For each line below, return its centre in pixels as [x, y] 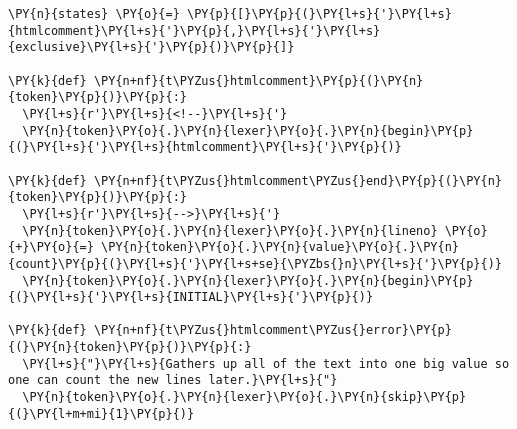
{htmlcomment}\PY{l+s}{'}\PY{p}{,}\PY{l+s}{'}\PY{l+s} [194, 30]
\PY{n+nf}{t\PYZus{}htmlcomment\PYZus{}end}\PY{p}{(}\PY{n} [297, 180]
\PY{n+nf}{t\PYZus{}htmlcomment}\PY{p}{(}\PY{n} [258, 80]
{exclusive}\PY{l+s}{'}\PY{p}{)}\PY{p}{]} [151, 47]
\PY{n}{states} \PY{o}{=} [94, 14]
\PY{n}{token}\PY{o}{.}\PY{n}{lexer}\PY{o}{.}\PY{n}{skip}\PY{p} [244, 397]
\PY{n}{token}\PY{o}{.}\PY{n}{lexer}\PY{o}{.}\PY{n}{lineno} [230, 230]
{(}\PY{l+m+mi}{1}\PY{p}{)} [101, 413]
